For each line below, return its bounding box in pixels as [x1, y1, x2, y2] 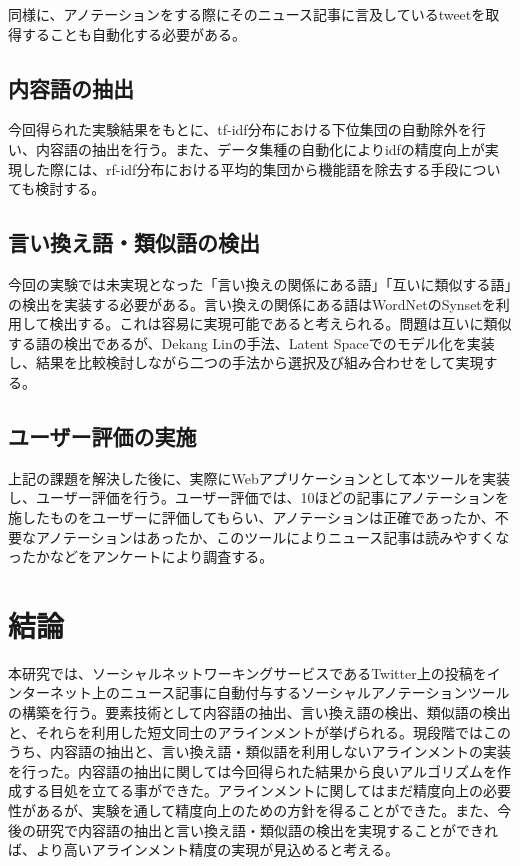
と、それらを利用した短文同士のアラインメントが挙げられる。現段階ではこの [8, 721, 512, 742]
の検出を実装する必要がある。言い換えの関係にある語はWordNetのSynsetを [8, 293, 496, 314]
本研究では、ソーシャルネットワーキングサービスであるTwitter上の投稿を [8, 662, 487, 683]
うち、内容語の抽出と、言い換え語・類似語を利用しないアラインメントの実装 [8, 741, 512, 762]
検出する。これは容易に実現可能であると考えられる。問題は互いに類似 [49, 313, 512, 334]
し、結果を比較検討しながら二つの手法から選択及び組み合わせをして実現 [8, 352, 484, 373]
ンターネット [8, 682, 92, 703]
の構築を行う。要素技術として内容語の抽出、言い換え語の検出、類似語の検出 [8, 702, 511, 723]
